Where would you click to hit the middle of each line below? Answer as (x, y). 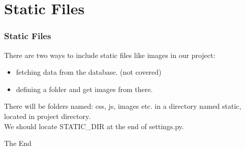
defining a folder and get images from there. (84, 89)
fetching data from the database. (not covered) (89, 72)
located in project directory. (48, 116)
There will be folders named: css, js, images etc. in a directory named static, (123, 106)
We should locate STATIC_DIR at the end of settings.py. (94, 126)
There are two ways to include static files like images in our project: (110, 55)
